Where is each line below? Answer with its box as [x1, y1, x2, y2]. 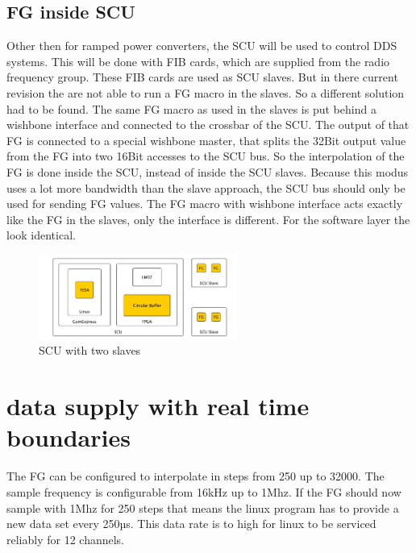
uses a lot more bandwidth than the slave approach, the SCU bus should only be [6, 179, 406, 196]
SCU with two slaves [39, 342, 141, 359]
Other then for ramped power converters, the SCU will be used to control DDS [6, 37, 397, 54]
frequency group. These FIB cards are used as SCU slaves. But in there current [6, 69, 398, 85]
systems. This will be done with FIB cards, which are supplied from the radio [6, 52, 390, 69]
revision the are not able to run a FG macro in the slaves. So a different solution [6, 84, 405, 101]
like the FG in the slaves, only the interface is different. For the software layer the [6, 210, 410, 227]
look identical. [6, 227, 76, 243]
